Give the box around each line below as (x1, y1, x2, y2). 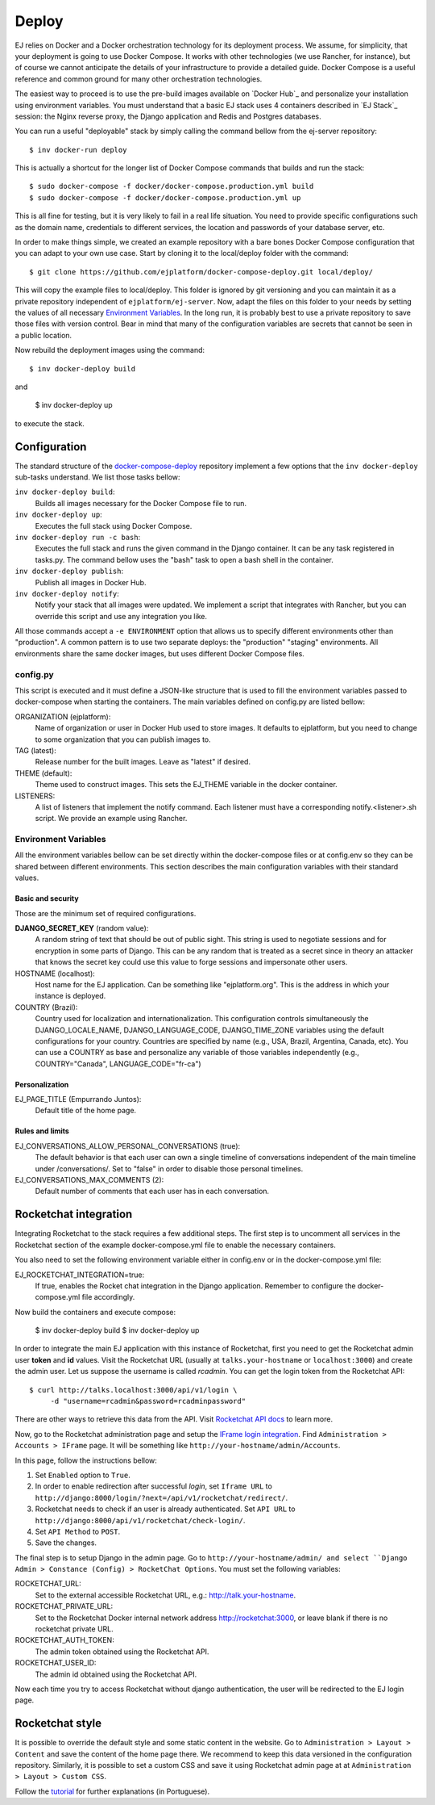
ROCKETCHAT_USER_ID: (14, 1658, 97, 1668)
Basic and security (14, 894, 80, 903)
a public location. (14, 330, 72, 340)
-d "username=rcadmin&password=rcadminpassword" (50, 1397, 246, 1406)
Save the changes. (35, 1538, 97, 1547)
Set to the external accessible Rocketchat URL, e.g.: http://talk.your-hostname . (35, 1590, 296, 1600)
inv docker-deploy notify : (14, 588, 120, 598)
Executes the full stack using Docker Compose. (35, 521, 193, 530)
